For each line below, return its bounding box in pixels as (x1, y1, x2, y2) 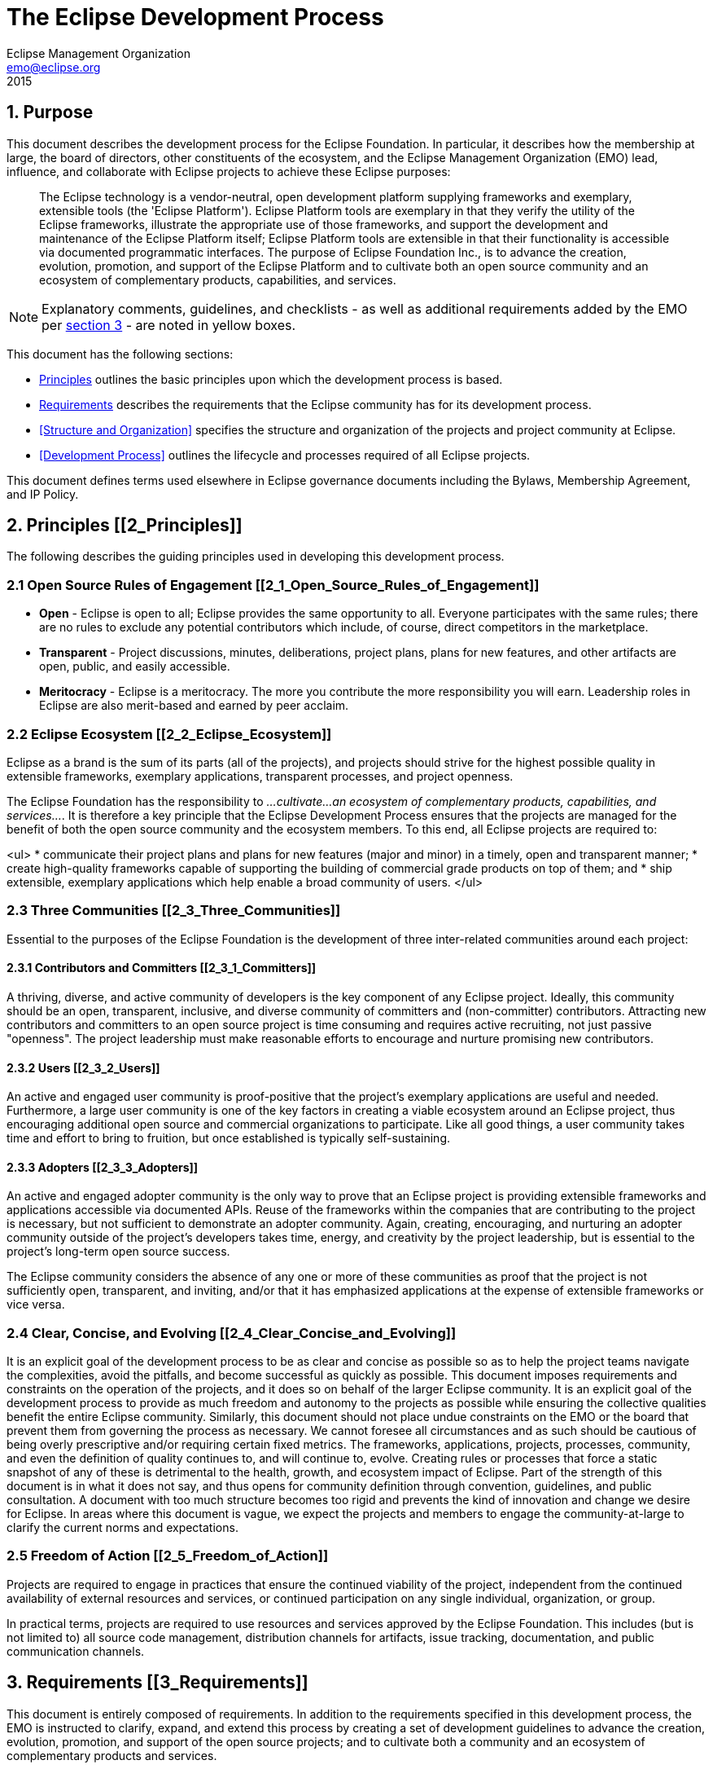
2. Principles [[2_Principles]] (7, 515, 243, 536)
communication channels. (7, 1644, 145, 1658)
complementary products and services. (7, 1748, 217, 1762)
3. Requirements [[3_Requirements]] (7, 1672, 308, 1693)
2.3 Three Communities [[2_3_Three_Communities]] (7, 902, 341, 919)
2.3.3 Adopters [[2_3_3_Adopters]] (7, 1160, 199, 1174)
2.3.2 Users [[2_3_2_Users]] (7, 1060, 160, 1075)
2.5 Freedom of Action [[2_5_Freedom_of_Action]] (7, 1547, 329, 1564)
